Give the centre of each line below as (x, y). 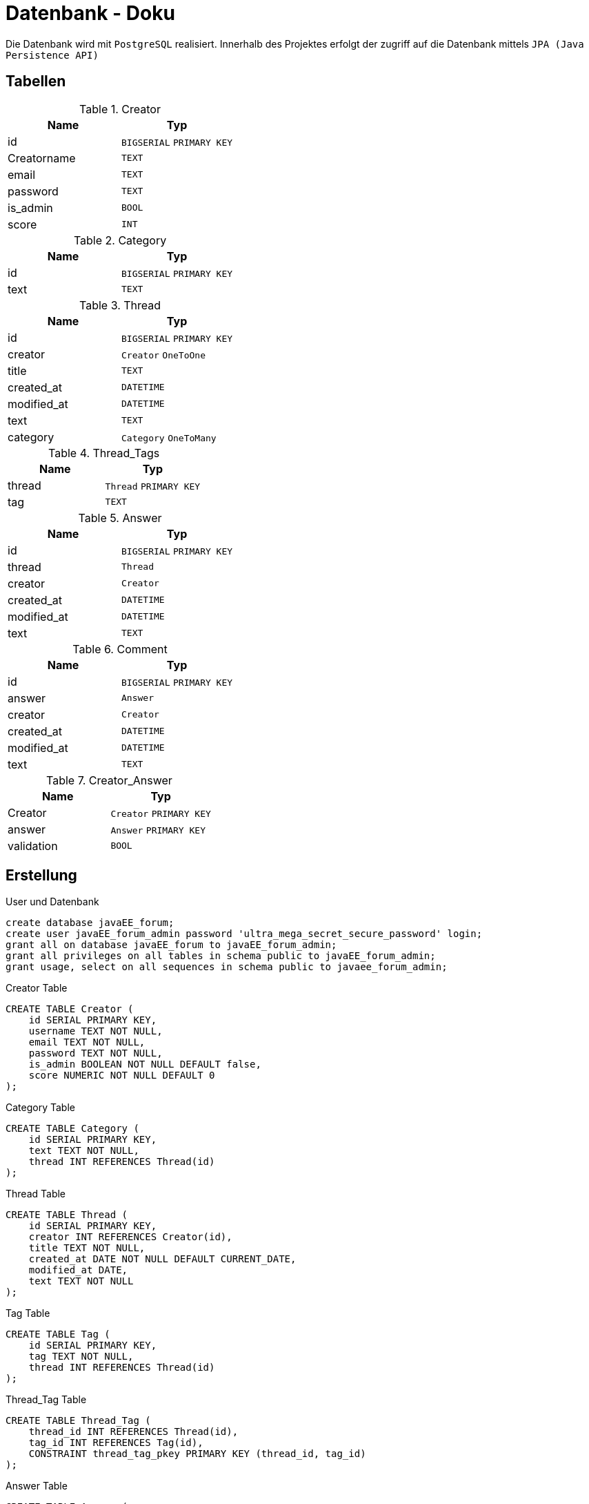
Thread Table (36, 1194)
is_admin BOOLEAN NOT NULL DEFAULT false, (145, 1064)
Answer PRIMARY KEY (158, 830)
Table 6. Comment (120, 649)
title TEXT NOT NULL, (87, 1248)
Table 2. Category (120, 240)
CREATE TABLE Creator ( (70, 1009)
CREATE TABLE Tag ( (58, 1334)
